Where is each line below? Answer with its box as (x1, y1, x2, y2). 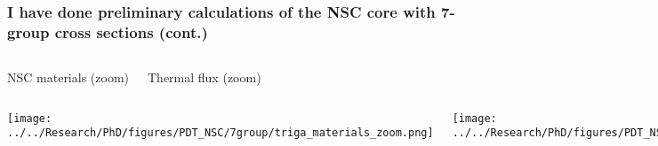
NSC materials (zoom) (7, 68, 129, 87)
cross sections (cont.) (54, 20, 208, 42)
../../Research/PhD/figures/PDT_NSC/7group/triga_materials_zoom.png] (7, 127, 434, 140)
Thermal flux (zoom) (148, 68, 261, 87)
